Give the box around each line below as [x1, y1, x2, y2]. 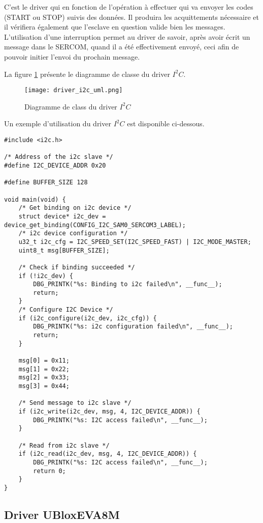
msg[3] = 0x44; [18, 382, 70, 390]
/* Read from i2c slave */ [18, 442, 110, 449]
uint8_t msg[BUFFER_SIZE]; [18, 246, 110, 254]
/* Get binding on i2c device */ [18, 204, 131, 212]
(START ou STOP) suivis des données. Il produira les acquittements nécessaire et [4, 11, 259, 22]
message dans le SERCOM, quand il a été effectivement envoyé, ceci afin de [4, 41, 239, 52]
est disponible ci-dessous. [127, 118, 205, 129]
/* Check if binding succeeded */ [18, 263, 135, 271]
